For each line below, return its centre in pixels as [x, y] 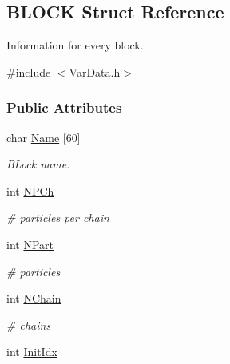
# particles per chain [58, 218]
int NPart [30, 244]
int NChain [34, 298]
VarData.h [95, 71]
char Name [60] [44, 137]
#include [29, 71]
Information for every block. [75, 45]
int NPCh [30, 190]
